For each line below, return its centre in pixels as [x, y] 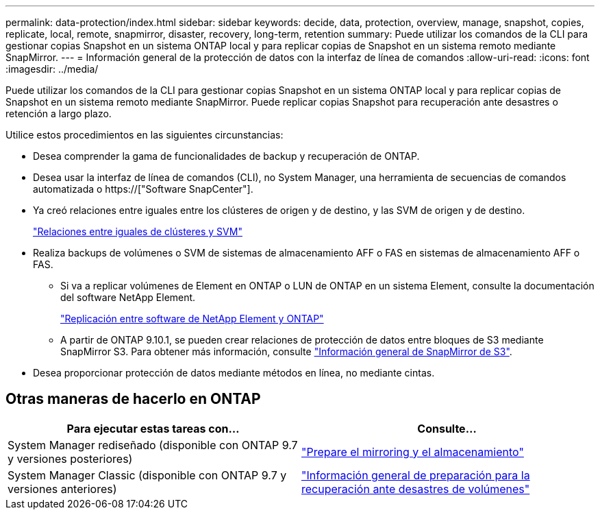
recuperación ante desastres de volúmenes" [416, 489]
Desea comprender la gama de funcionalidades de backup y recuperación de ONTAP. [226, 156]
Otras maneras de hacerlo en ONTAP [133, 399]
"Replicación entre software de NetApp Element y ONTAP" [192, 319]
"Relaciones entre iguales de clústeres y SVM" [138, 231]
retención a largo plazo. [59, 113]
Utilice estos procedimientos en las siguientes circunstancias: [145, 135]
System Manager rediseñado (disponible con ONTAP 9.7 [153, 445]
